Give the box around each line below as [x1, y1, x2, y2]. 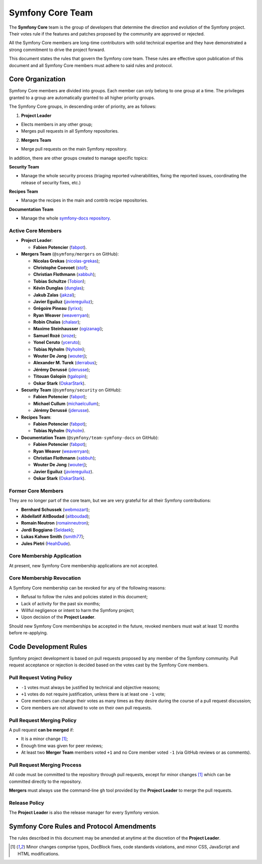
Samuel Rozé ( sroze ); [33, 333, 77, 339]
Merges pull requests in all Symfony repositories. [21, 128, 119, 134]
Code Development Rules [9, 643, 87, 651]
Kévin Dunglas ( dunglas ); [33, 285, 85, 291]
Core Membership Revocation [9, 575, 81, 581]
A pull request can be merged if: [9, 727, 74, 733]
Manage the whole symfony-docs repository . [21, 215, 111, 221]
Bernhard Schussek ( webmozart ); [21, 507, 90, 512]
